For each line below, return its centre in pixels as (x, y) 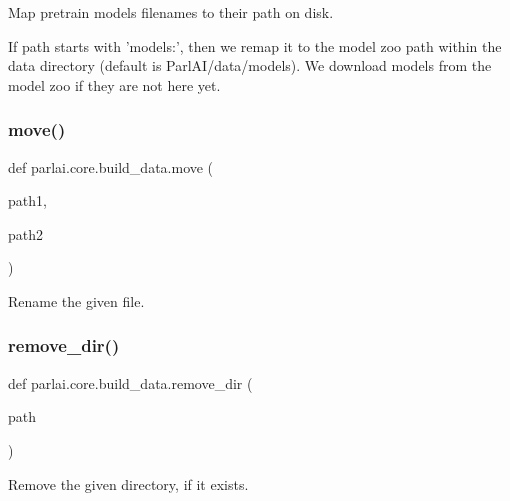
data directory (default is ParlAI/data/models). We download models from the (250, 65)
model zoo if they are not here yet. (114, 84)
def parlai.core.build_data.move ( (111, 166)
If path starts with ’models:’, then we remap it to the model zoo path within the (255, 45)
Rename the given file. (76, 300)
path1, (27, 200)
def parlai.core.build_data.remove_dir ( (130, 382)
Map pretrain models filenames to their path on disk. (171, 12)
